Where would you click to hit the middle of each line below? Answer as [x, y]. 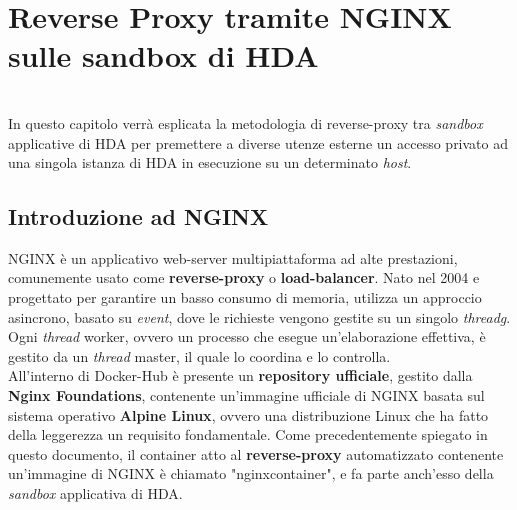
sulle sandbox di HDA [163, 55]
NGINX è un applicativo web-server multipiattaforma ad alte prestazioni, [233, 257]
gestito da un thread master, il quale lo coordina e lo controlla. [199, 355]
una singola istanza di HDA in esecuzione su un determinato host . [210, 162]
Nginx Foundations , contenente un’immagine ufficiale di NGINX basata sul [246, 395]
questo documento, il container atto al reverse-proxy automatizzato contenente [256, 453]
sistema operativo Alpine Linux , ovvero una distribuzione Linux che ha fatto [248, 414]
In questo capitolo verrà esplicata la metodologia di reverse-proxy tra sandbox [245, 122]
